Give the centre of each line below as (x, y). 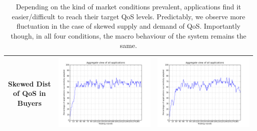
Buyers (30, 103)
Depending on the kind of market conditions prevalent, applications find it (128, 6)
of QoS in (29, 93)
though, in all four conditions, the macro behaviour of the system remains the (128, 35)
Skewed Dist (29, 83)
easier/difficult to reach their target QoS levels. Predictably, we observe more (128, 16)
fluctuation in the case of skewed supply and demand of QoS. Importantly (128, 26)
